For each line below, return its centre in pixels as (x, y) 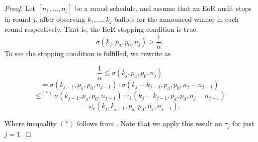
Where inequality (31, 123)
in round (18, 19)
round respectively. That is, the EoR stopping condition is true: (101, 29)
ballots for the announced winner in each (176, 19)
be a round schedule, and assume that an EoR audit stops (163, 8)
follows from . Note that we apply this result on (149, 123)
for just (243, 123)
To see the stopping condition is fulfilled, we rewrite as (88, 53)
